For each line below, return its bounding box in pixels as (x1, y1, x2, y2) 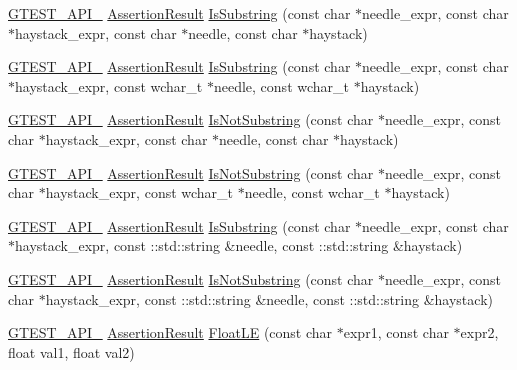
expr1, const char (343, 322, 449, 343)
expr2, (460, 322, 499, 343)
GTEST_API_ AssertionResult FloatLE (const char (8, 322, 333, 343)
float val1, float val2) (8, 341, 135, 362)
